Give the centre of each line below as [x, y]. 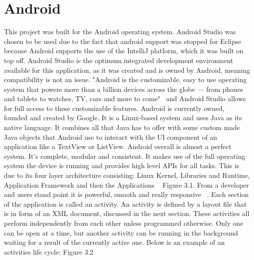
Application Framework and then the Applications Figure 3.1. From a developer [127, 184]
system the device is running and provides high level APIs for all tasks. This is [122, 165]
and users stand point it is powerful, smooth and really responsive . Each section [127, 194]
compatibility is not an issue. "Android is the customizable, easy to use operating [126, 79]
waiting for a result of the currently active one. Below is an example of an [114, 242]
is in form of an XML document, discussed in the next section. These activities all [127, 213]
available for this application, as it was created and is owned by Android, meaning [127, 70]
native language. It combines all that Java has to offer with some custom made [122, 127]
